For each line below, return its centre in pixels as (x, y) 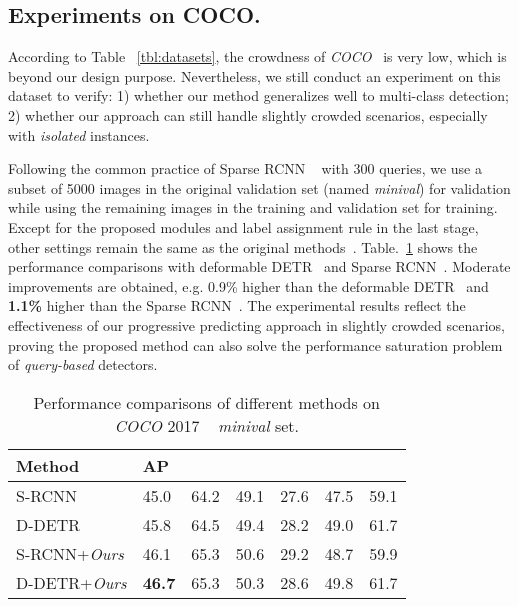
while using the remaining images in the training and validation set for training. (253, 207)
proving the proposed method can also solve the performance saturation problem (255, 344)
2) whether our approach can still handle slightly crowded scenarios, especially (248, 114)
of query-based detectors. (83, 364)
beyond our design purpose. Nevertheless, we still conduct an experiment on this (254, 75)
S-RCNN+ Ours (70, 553)
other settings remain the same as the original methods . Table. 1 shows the (243, 246)
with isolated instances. (79, 134)
